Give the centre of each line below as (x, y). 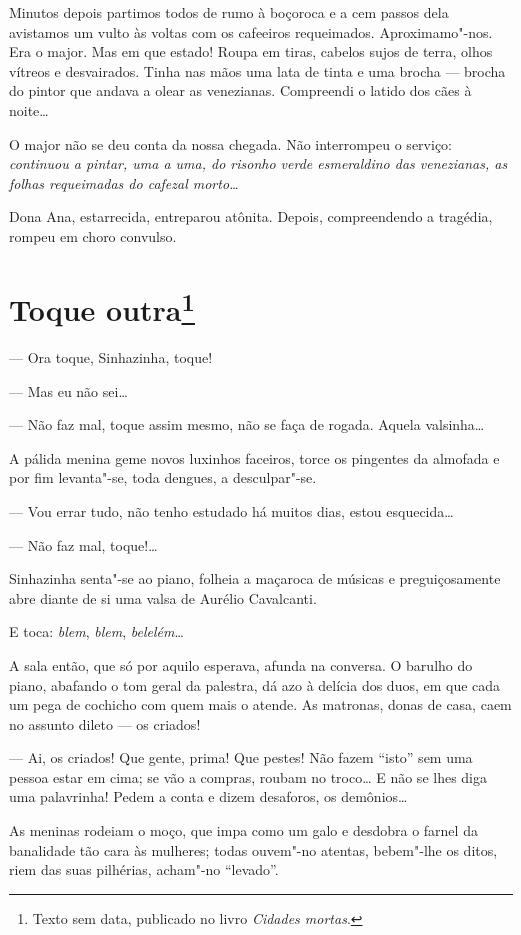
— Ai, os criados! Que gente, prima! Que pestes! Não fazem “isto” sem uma (241, 757)
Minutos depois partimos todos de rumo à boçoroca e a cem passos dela (229, 12)
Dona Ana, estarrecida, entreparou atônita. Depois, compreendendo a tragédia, (251, 216)
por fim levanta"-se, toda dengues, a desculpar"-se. (163, 477)
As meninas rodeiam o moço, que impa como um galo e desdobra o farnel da (243, 830)
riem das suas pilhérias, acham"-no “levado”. (144, 869)
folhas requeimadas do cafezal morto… (124, 182)
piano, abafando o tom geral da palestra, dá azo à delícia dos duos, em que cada (255, 684)
